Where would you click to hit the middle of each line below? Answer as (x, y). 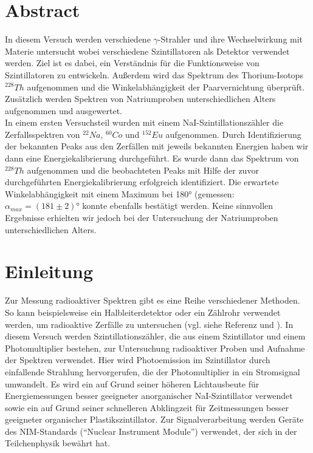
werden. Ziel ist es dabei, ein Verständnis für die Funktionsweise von (132, 63)
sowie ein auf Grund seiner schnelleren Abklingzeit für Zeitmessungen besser (147, 407)
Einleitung (49, 271)
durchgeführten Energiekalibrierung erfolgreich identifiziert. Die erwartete (142, 182)
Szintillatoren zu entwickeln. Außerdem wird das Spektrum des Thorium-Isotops (154, 74)
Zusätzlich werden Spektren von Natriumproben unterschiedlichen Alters (140, 99)
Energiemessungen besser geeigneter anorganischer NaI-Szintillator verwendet (149, 396)
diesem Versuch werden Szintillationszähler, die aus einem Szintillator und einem (155, 336)
